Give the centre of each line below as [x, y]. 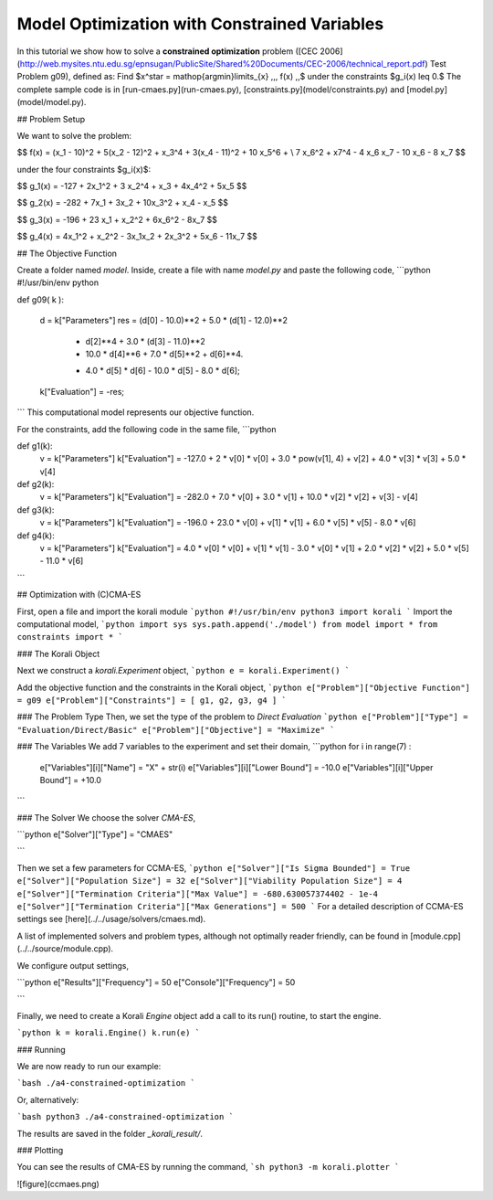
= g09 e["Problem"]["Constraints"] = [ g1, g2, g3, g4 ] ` [152, 700]
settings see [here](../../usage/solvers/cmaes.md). [111, 919]
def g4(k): [36, 536]
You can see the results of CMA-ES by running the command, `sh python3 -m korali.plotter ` [208, 1167]
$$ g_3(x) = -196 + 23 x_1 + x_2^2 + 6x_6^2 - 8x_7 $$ [117, 219]
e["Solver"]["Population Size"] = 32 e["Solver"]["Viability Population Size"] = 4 [210, 881]
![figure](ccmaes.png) [58, 1184]
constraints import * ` [70, 637]
